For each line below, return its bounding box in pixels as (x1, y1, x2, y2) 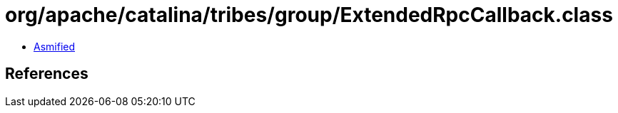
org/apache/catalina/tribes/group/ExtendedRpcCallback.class (5, 3, 613, 27)
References (5, 65, 88, 83)
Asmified (34, 40, 76, 53)
